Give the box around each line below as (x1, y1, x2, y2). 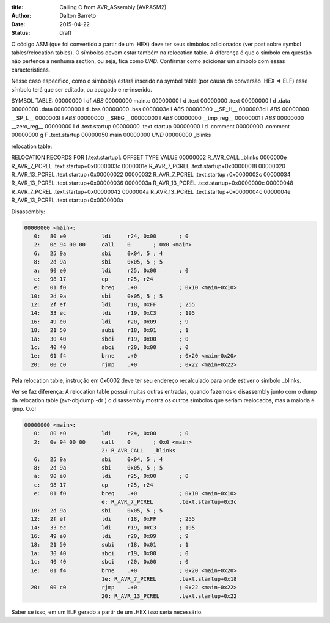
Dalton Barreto (59, 12, 97, 20)
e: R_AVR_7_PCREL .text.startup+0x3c (101, 498, 237, 506)
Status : (11, 29, 31, 37)
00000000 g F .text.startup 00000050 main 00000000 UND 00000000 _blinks (11, 131, 211, 139)
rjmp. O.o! (11, 405, 37, 412)
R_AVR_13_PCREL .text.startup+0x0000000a (11, 196, 123, 204)
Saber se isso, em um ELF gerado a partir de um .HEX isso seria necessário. (11, 608, 203, 616)
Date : (11, 20, 26, 28)
